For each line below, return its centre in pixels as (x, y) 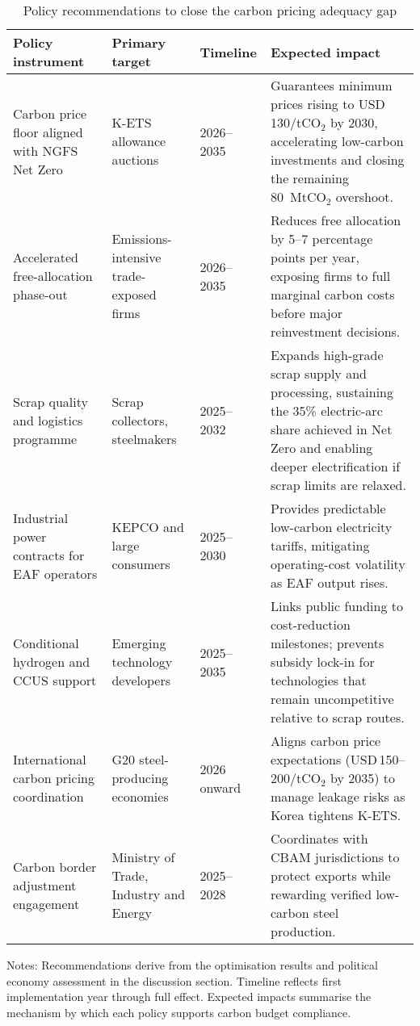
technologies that (319, 680)
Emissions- (142, 239)
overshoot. (364, 197)
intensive (136, 257)
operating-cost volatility (338, 564)
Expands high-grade (327, 355)
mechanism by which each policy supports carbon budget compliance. (179, 1012)
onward (220, 787)
